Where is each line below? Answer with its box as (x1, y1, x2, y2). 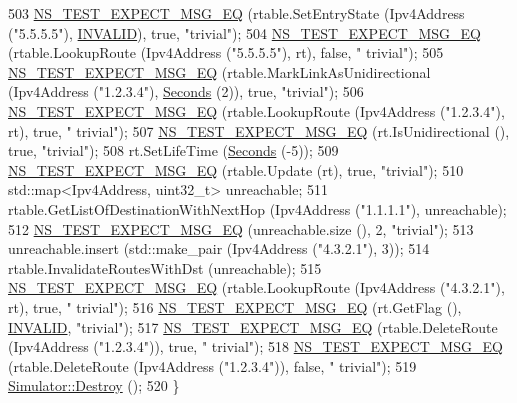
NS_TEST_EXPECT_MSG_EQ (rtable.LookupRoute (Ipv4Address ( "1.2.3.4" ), (8, 100, 505, 121)
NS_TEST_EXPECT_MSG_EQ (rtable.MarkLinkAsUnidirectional (8, 61, 431, 82)
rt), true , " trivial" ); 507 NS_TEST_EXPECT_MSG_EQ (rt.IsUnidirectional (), (8, 120, 510, 141)
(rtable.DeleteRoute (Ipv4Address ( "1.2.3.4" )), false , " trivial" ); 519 (8, 355, 417, 376)
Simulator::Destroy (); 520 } (8, 375, 180, 396)
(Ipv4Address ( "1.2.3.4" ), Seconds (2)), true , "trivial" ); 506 (8, 81, 364, 102)
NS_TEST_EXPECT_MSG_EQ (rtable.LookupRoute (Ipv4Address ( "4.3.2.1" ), (8, 277, 505, 298)
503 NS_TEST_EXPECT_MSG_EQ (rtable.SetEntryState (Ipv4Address (8, 3, 465, 23)
